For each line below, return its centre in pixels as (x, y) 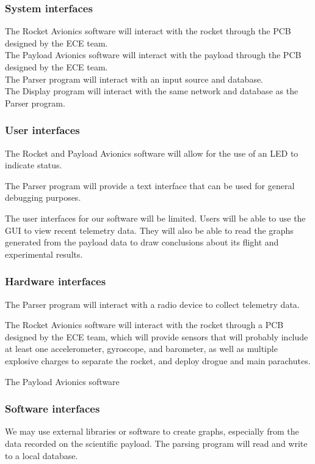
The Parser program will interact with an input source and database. (134, 79)
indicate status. (34, 165)
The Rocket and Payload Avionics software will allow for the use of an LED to (152, 153)
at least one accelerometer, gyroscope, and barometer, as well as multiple (141, 349)
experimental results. (44, 254)
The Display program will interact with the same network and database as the (152, 91)
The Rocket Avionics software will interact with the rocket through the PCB (148, 31)
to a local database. (42, 455)
